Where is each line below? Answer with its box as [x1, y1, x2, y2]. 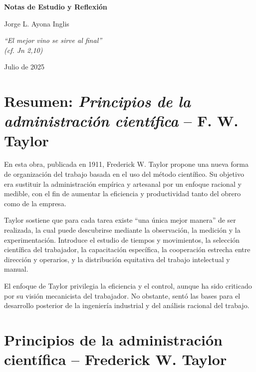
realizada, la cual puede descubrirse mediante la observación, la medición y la [4, 225, 241, 235]
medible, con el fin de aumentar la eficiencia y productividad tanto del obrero [4, 188, 241, 199]
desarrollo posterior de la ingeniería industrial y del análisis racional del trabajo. [4, 300, 250, 311]
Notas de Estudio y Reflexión [4, 1, 107, 11]
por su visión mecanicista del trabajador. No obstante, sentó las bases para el [4, 290, 241, 301]
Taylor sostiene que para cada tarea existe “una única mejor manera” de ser [4, 215, 236, 225]
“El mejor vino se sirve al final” [4, 35, 102, 45]
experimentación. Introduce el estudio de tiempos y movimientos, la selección [4, 234, 240, 245]
